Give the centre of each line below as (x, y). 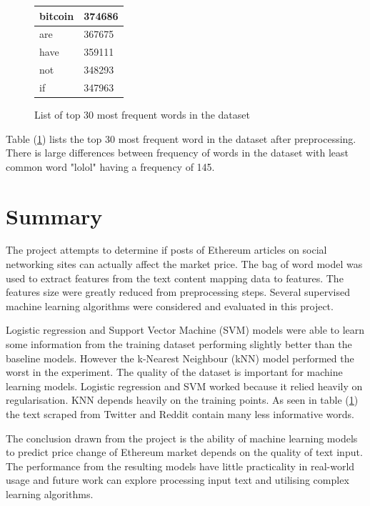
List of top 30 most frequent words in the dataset (142, 114)
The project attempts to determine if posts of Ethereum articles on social (166, 250)
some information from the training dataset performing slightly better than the (179, 344)
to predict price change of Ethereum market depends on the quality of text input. (184, 452)
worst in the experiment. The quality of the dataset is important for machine (174, 372)
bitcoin (57, 15)
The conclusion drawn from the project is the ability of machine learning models (182, 438)
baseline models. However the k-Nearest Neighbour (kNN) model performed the (180, 358)
